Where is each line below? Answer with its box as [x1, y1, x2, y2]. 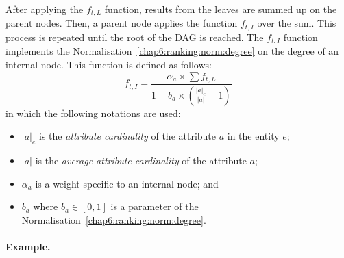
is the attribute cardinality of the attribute [39, 129, 217, 143]
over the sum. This [257, 16, 336, 30]
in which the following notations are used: [5, 105, 181, 120]
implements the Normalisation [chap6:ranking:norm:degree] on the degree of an [5, 44, 339, 58]
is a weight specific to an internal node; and [35, 176, 219, 190]
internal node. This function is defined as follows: [5, 57, 212, 71]
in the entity [227, 129, 280, 143]
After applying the [5, 2, 84, 16]
